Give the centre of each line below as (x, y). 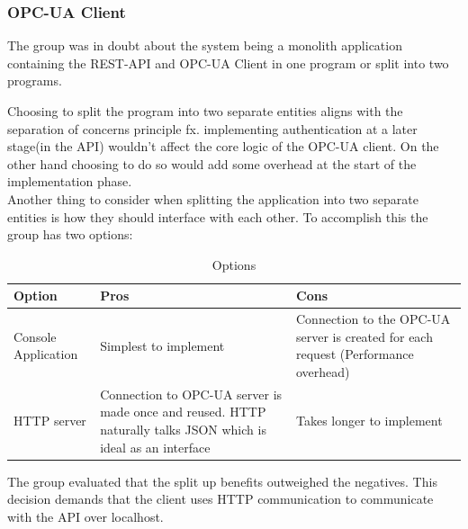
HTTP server (50, 421)
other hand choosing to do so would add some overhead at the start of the (212, 163)
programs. (35, 81)
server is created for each (364, 336)
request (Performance (355, 354)
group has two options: (70, 234)
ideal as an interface (155, 447)
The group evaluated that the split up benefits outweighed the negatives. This (222, 481)
